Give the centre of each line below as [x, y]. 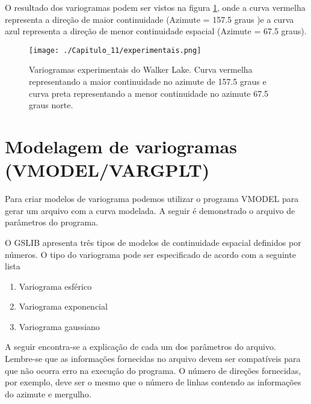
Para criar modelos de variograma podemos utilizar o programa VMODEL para [152, 199]
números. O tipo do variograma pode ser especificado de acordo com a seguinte [150, 254]
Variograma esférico [55, 286]
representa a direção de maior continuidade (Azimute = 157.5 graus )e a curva [149, 19]
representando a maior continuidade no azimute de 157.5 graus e [148, 81]
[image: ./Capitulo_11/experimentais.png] [115, 50]
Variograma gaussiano [59, 326]
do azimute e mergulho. [48, 393]
